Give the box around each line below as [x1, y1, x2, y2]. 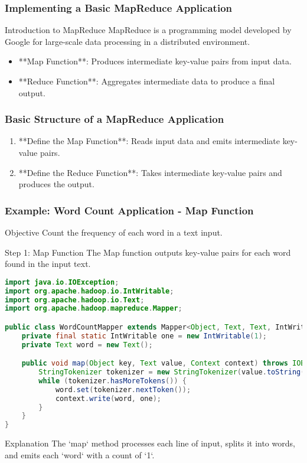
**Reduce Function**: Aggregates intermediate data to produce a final [18, 75, 275, 87]
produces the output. [18, 178, 94, 190]
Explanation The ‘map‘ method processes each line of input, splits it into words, [5, 437, 295, 449]
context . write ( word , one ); [55, 394, 161, 403]
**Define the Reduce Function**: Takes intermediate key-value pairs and [18, 166, 282, 178]
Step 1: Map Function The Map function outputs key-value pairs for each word [5, 246, 291, 258]
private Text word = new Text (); [21, 340, 153, 349]
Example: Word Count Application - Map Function [5, 203, 254, 217]
